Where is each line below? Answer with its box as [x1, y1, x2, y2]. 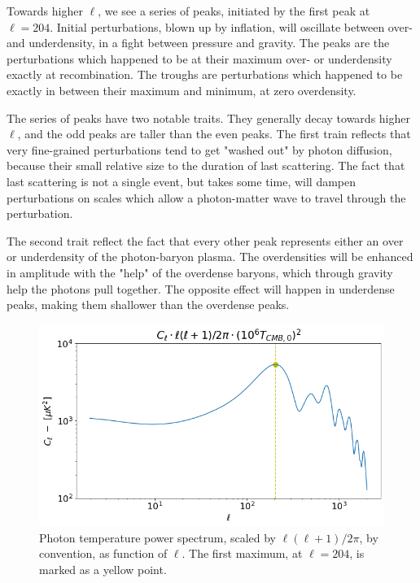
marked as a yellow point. [39, 560, 167, 577]
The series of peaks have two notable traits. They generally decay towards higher [7, 109, 410, 126]
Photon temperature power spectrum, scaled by [39, 529, 277, 546]
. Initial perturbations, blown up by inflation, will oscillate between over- [50, 18, 413, 35]
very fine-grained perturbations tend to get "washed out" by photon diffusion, [7, 141, 392, 158]
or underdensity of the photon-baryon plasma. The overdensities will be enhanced [7, 248, 413, 265]
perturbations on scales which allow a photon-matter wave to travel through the [7, 189, 406, 206]
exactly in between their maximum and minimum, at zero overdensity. [7, 81, 357, 98]
